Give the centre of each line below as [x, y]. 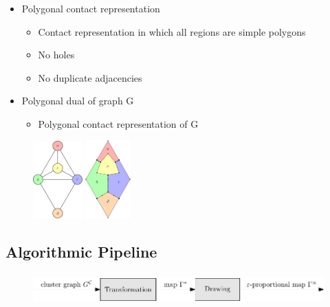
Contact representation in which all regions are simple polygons [172, 31]
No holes [56, 55]
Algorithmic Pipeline [81, 251]
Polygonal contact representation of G [118, 123]
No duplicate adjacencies [90, 77]
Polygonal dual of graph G [78, 101]
